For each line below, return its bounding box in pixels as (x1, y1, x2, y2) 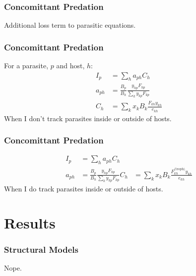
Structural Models (4, 243, 78, 255)
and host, (56, 60, 85, 71)
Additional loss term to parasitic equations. (4, 20, 136, 30)
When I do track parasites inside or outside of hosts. (4, 184, 163, 194)
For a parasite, (4, 60, 49, 71)
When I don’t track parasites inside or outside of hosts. (4, 113, 172, 123)
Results (4, 212, 56, 232)
